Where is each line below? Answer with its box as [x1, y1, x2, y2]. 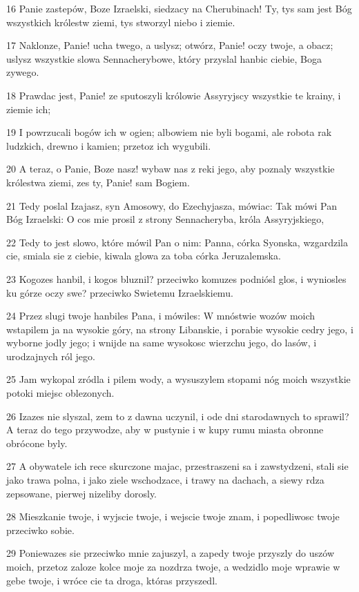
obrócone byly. [6, 435, 68, 450]
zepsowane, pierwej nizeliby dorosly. [6, 486, 157, 500]
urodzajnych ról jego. [6, 348, 95, 363]
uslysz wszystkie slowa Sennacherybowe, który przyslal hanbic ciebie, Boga [6, 51, 322, 66]
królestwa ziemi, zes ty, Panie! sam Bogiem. [6, 175, 190, 189]
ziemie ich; [6, 101, 51, 116]
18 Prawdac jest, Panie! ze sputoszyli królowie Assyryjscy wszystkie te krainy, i [6, 88, 341, 102]
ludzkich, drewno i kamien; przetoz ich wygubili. [6, 138, 211, 152]
